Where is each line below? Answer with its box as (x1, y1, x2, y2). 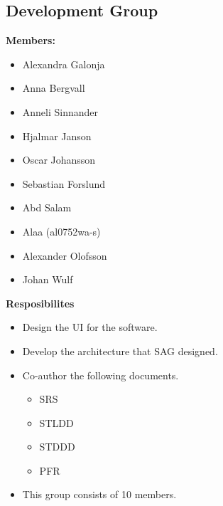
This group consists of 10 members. (22, 487, 177, 502)
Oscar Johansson (22, 152, 96, 167)
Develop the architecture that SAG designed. (22, 343, 218, 358)
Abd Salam (22, 200, 72, 215)
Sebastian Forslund (22, 176, 106, 191)
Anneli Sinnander (22, 104, 99, 119)
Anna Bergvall (22, 80, 85, 95)
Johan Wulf (22, 272, 73, 287)
